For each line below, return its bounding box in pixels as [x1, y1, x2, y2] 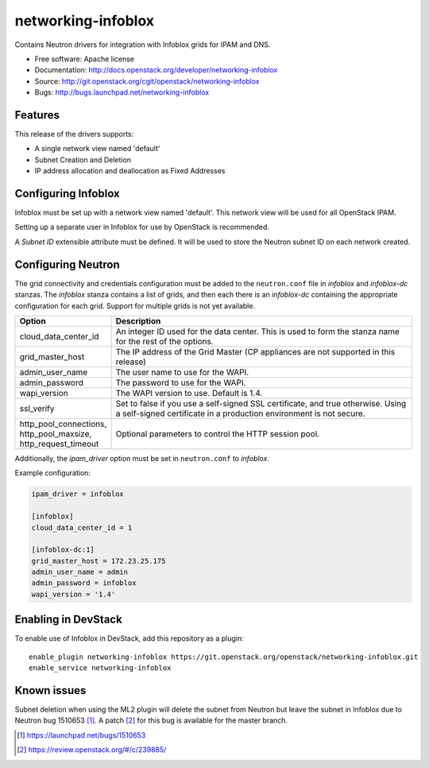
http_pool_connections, [19, 418, 107, 429]
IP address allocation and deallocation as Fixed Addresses [34, 166, 226, 176]
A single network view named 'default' [34, 144, 160, 153]
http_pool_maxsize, [19, 428, 92, 439]
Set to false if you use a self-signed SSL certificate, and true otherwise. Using [115, 398, 407, 409]
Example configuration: [14, 468, 91, 478]
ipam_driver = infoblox [31, 490, 125, 498]
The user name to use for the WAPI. [115, 367, 249, 378]
